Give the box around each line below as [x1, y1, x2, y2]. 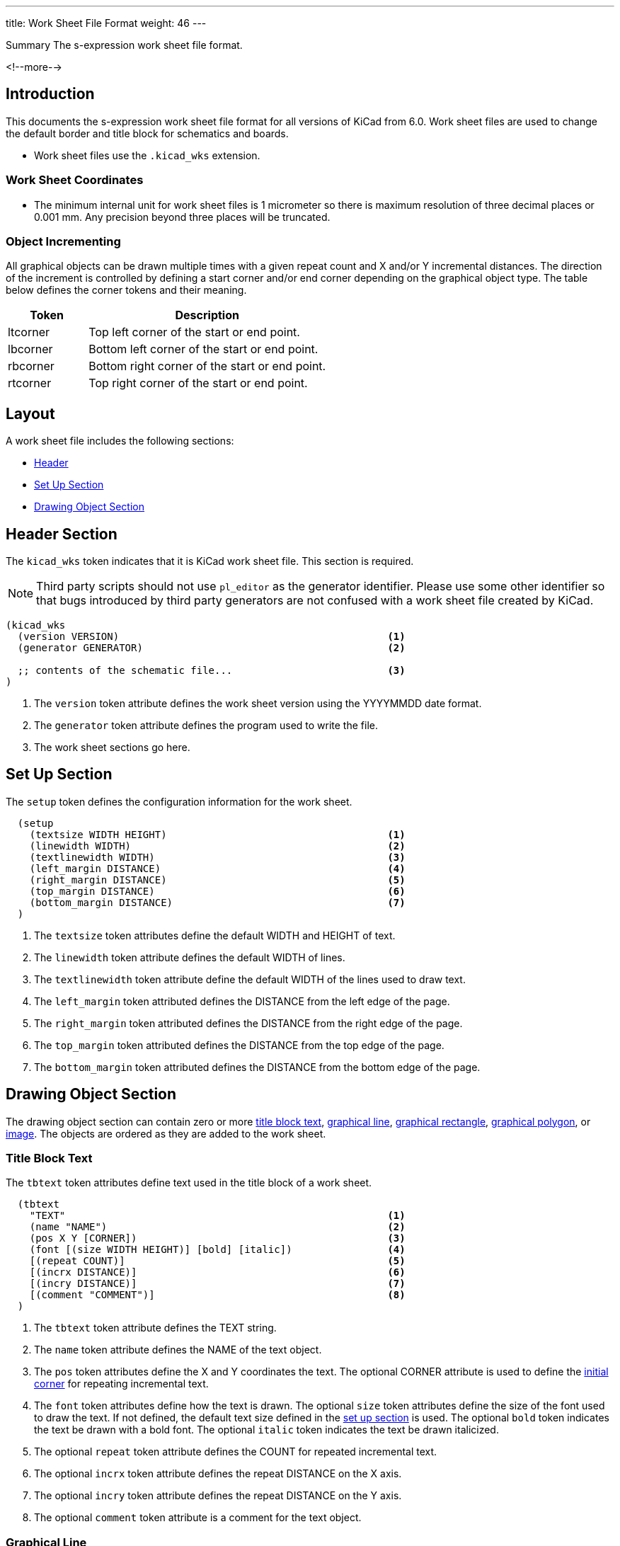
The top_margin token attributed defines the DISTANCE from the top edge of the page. [34, 1038, 444, 1051]
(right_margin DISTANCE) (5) [29, 874, 406, 886]
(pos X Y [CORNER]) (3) [29, 1232, 406, 1244]
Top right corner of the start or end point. [88, 376, 308, 391]
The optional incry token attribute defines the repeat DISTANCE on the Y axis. [34, 1489, 402, 1502]
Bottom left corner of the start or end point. [88, 342, 318, 357]
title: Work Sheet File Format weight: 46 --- [6, 17, 207, 29]
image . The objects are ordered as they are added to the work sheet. [6, 1127, 326, 1140]
